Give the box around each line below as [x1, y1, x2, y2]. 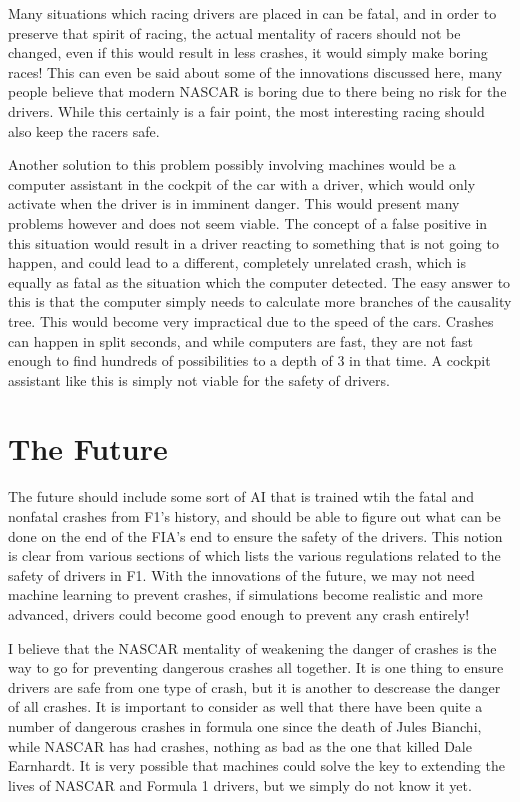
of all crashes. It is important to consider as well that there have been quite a [8, 696, 483, 717]
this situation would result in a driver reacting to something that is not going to [8, 232, 499, 253]
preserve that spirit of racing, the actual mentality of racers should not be [8, 22, 461, 43]
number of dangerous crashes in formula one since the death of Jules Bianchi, [8, 715, 482, 736]
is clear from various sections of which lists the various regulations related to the [8, 545, 501, 566]
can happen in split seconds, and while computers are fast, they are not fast [8, 330, 473, 351]
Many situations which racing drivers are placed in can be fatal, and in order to [8, 3, 497, 23]
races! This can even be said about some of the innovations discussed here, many [8, 61, 503, 82]
